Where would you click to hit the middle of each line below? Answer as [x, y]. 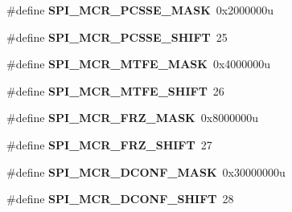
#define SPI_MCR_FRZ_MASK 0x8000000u [132, 118]
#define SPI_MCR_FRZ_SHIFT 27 [109, 144]
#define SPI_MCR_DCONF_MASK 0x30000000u [146, 171]
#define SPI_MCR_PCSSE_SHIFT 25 [117, 37]
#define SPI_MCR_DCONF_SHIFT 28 [120, 199]
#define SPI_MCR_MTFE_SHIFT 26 [115, 90]
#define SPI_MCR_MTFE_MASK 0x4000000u [139, 64]
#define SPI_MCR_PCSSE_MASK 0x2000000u [140, 10]
